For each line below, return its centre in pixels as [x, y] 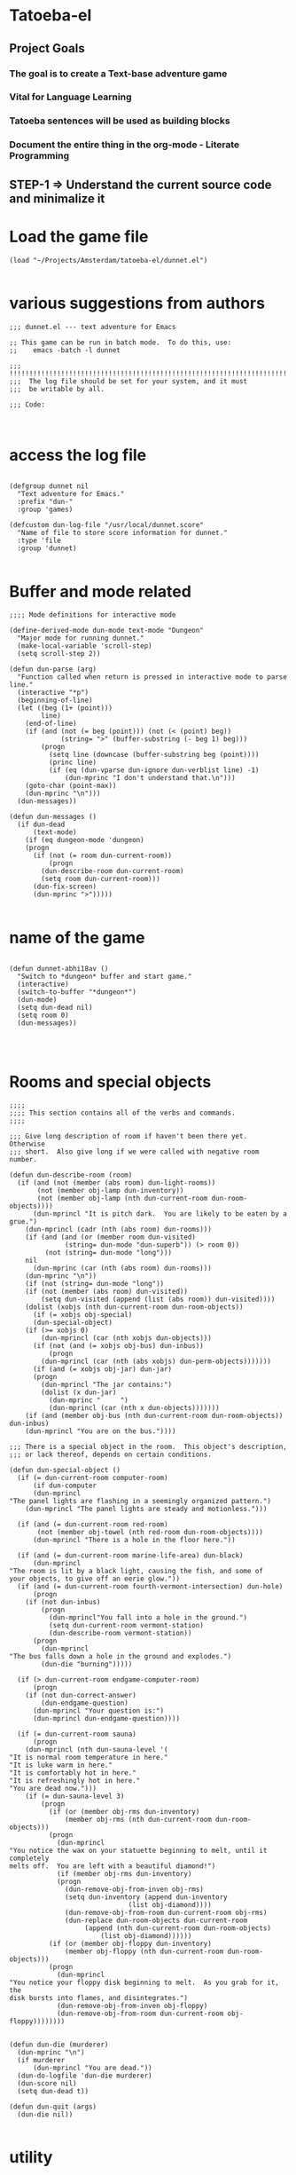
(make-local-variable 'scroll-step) [85, 646]
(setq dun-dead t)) [53, 2092]
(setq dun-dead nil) [55, 1008]
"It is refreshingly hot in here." [75, 1781]
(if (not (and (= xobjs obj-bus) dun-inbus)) [118, 1346]
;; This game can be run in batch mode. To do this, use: [121, 343]
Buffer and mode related [101, 591]
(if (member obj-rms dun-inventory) [124, 1874]
